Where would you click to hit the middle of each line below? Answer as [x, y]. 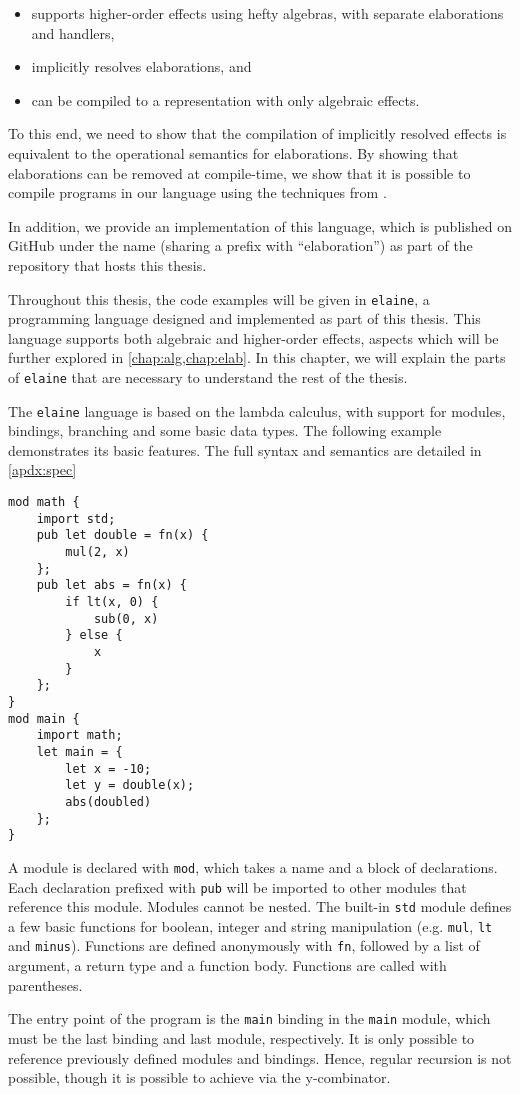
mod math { [44, 502]
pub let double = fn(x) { [122, 535]
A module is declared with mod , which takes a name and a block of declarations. [253, 866]
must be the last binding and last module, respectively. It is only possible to [241, 1037]
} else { [94, 635]
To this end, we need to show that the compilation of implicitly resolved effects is [257, 133]
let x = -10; [108, 768]
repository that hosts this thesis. [107, 264]
